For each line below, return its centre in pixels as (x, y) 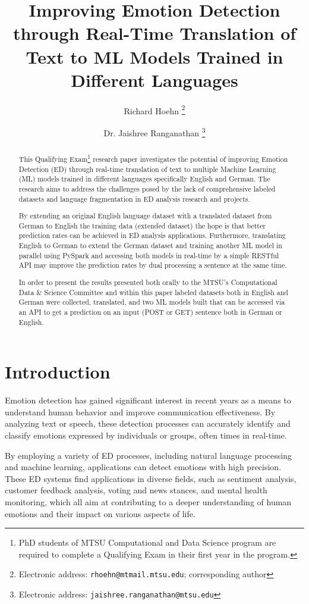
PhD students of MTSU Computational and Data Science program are (147, 542)
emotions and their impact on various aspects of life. (100, 513)
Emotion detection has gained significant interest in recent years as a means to (148, 400)
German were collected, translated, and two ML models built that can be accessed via (152, 302)
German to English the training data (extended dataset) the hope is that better (142, 225)
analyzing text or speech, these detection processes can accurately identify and (148, 423)
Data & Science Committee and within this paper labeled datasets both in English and (153, 292)
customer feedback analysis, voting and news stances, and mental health (136, 490)
